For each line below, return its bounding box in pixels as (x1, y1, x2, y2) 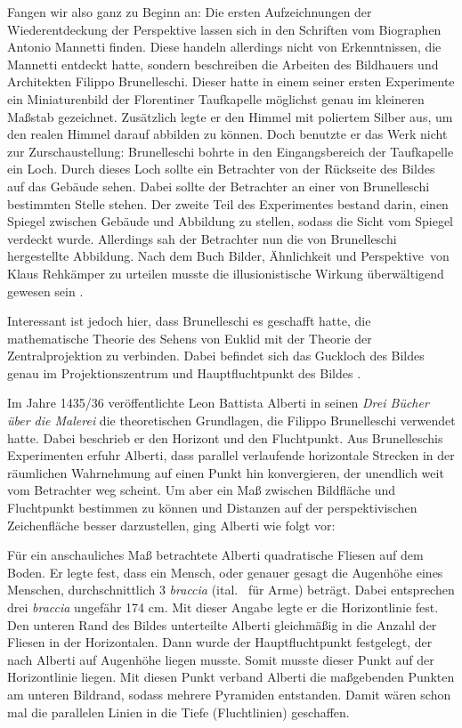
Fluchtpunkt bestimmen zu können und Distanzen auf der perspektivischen (7, 498, 417, 517)
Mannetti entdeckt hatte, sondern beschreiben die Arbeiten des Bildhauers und (7, 54, 439, 73)
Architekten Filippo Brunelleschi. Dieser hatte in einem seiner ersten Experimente (7, 72, 455, 91)
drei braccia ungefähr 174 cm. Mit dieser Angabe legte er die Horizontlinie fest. (7, 598, 439, 616)
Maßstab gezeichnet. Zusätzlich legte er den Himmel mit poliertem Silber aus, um (7, 107, 453, 125)
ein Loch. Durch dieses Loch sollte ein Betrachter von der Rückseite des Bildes (7, 159, 435, 178)
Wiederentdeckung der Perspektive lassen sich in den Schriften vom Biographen (7, 20, 442, 38)
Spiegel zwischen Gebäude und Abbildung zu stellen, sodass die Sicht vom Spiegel (7, 212, 453, 231)
